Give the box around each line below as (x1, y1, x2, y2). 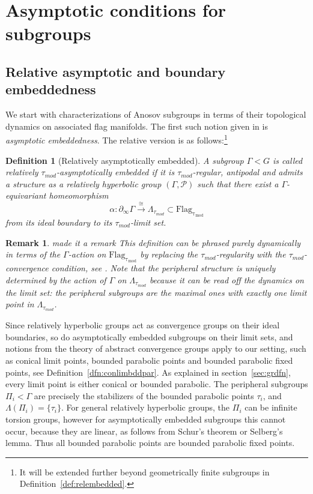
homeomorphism (49, 189, 109, 202)
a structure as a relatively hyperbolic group (5, 177, 162, 190)
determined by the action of (5, 273, 106, 286)
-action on (68, 248, 106, 261)
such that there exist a (197, 177, 279, 190)
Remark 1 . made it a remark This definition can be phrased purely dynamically (5, 236, 301, 249)
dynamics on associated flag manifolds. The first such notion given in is (5, 119, 268, 132)
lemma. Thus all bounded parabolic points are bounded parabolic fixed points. (5, 436, 295, 449)
